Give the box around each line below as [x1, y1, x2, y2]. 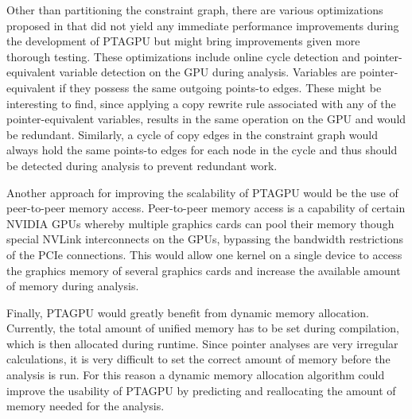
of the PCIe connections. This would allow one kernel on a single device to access [6, 246, 402, 262]
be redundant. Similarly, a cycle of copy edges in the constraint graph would [6, 126, 379, 142]
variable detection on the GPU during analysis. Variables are [59, 64, 356, 80]
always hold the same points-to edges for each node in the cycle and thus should [6, 142, 398, 158]
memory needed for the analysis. [6, 398, 165, 414]
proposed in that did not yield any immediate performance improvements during [6, 17, 399, 33]
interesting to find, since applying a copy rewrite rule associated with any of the [6, 95, 396, 111]
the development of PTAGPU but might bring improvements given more [6, 33, 360, 49]
